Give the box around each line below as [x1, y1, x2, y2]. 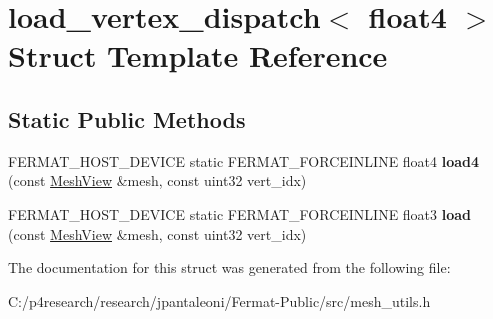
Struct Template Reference [8, 35, 388, 76]
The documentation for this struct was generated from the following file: [8, 257, 451, 278]
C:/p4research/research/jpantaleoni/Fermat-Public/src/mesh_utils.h [8, 290, 431, 311]
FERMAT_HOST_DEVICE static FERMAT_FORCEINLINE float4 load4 [8, 150, 480, 171]
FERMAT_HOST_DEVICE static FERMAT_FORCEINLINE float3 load [8, 203, 472, 224]
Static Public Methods [8, 103, 246, 134]
